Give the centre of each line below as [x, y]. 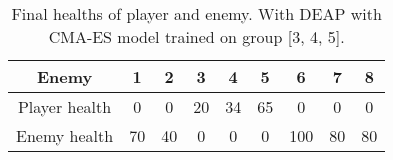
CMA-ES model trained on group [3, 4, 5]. [196, 36]
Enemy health [65, 135]
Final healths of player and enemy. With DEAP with [196, 13]
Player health [64, 106]
